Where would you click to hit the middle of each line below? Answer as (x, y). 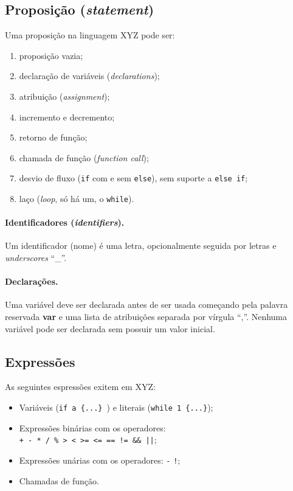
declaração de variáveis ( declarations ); (89, 76)
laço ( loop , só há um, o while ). (77, 199)
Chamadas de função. (59, 480)
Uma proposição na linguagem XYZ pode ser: (90, 35)
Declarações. (32, 281)
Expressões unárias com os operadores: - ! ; (100, 460)
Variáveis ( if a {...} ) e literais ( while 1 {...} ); (116, 407)
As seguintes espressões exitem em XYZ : (80, 387)
